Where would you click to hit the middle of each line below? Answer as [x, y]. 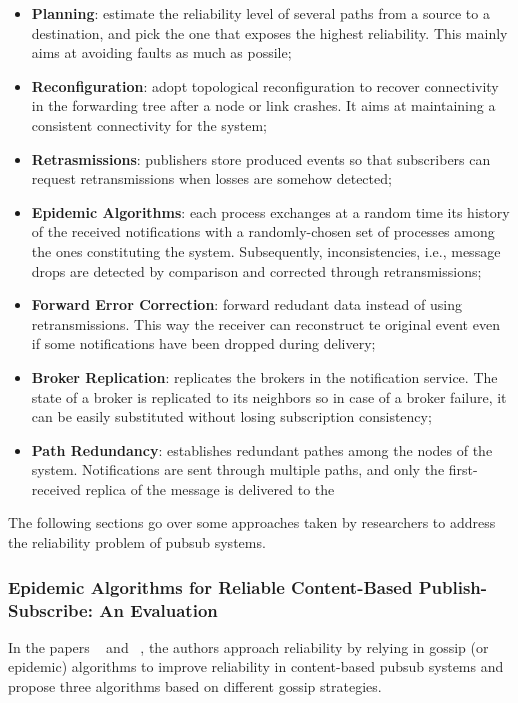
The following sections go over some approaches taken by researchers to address [252, 522]
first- [463, 469]
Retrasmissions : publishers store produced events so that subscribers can [261, 158]
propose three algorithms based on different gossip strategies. [195, 685]
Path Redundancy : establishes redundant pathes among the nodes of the [262, 449]
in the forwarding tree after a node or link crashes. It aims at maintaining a [263, 105]
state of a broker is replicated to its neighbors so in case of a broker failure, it [269, 396]
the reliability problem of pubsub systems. [137, 542]
